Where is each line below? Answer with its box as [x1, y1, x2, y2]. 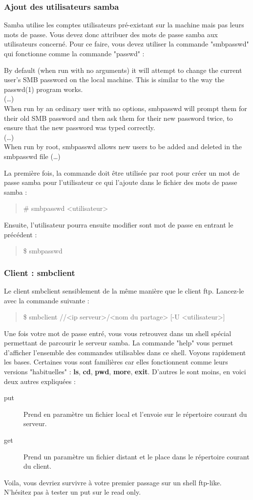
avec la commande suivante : [4, 295, 89, 305]
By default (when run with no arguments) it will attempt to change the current [4, 65, 242, 75]
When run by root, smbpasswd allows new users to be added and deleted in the [4, 141, 242, 152]
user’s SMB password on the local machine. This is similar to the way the [4, 74, 225, 85]
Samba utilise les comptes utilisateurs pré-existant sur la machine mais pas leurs [4, 20, 244, 30]
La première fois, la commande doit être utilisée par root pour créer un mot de [4, 167, 240, 178]
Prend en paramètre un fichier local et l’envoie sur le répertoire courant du [23, 409, 247, 419]
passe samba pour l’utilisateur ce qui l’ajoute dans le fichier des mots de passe [4, 177, 237, 187]
